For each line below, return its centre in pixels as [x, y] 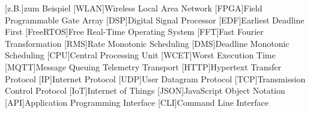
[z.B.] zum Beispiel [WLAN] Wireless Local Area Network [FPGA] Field [134, 8]
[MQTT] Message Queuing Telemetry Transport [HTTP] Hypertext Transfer [143, 66]
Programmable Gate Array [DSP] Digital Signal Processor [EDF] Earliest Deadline [155, 20]
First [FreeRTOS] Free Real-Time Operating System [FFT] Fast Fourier [134, 32]
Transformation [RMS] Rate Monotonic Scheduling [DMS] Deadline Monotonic [147, 43]
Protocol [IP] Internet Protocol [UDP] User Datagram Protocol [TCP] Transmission [155, 78]
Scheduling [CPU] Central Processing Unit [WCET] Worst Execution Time [140, 55]
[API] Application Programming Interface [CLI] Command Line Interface [137, 102]
